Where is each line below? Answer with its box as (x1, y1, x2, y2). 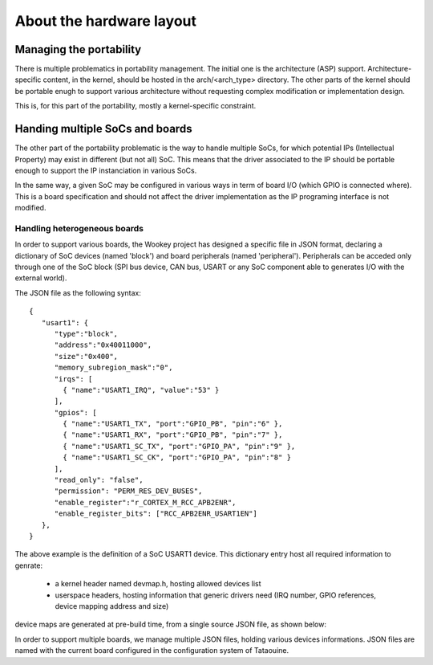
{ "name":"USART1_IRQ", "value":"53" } (63, 386, 220, 394)
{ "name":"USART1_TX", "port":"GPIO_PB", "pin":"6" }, (63, 419, 283, 429)
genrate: (14, 561, 43, 570)
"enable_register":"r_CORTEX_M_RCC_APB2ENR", (54, 498, 237, 507)
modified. (14, 203, 47, 213)
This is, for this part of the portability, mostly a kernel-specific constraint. (14, 101, 257, 111)
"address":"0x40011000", (54, 341, 152, 349)
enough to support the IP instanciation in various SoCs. (14, 165, 197, 175)
